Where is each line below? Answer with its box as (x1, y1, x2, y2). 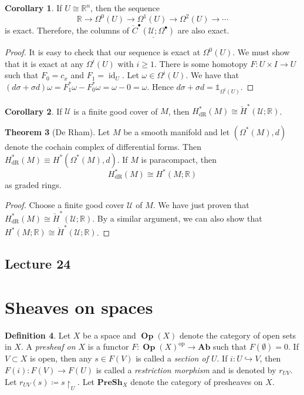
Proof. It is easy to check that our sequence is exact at (5, 46, 201, 58)
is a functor (87, 340, 129, 353)
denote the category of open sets (179, 329, 296, 341)
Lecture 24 (5, 255, 71, 273)
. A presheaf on (21, 340, 76, 353)
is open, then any (30, 352, 92, 364)
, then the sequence (90, 2, 160, 14)
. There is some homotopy (154, 57, 248, 69)
